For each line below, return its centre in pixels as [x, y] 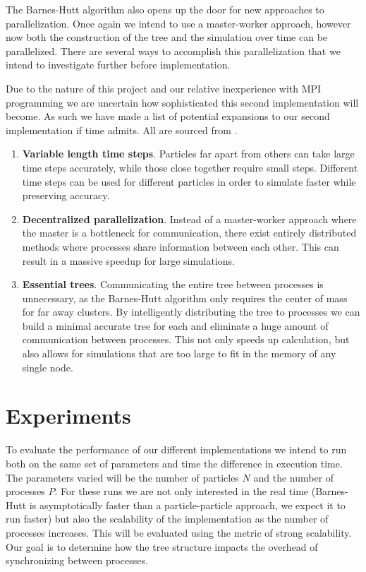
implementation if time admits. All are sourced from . [122, 130]
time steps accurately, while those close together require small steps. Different [190, 167]
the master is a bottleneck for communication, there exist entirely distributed [189, 233]
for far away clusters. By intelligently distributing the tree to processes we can [191, 312]
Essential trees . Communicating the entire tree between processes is [173, 284]
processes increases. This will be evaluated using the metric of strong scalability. [179, 532]
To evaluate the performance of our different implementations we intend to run [176, 449]
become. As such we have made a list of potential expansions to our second [168, 116]
